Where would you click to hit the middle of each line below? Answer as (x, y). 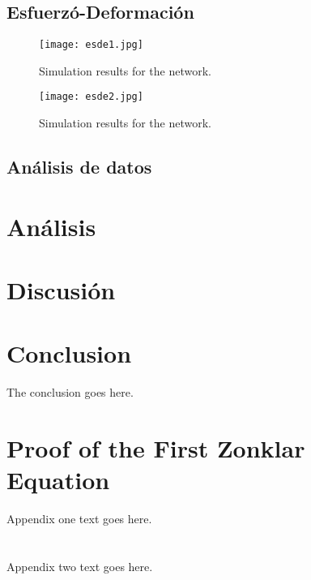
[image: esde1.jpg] (91, 45)
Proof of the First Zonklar (156, 448)
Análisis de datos (79, 167)
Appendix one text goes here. (79, 519)
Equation (58, 480)
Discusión (61, 290)
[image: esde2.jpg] (91, 97)
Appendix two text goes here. (80, 567)
